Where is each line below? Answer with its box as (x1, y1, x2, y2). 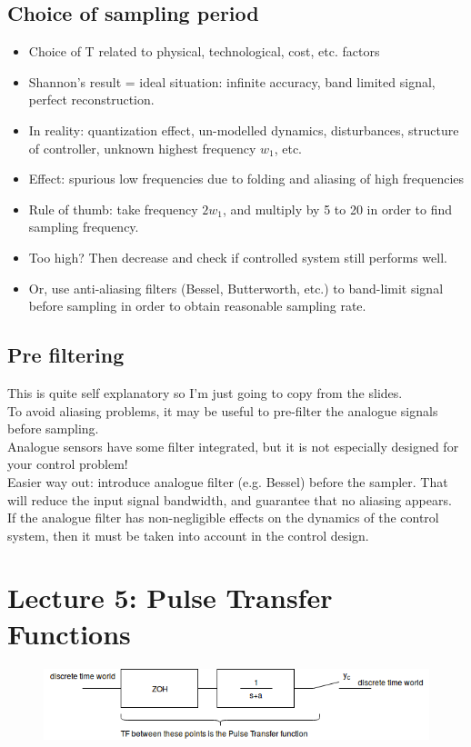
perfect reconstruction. (28, 90, 155, 109)
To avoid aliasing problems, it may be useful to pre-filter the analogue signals (7, 401, 438, 420)
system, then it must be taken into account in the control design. (7, 525, 369, 544)
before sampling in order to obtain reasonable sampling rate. (28, 296, 366, 315)
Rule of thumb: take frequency (28, 199, 198, 218)
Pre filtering (7, 341, 125, 369)
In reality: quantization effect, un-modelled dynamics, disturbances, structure (28, 120, 459, 139)
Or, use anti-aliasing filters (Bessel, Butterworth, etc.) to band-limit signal (28, 278, 444, 297)
